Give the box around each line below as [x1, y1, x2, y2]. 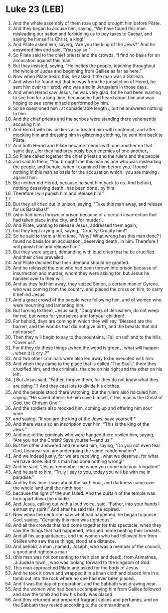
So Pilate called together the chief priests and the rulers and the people [12, 153, 160, 159]
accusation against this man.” [12, 57, 74, 63]
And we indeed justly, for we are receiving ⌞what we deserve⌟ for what [12, 453, 159, 459]
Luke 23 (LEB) [5, 4, 64, 15]
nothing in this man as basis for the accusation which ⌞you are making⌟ [12, 169, 159, 175]
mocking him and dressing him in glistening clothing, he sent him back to [12, 132, 163, 138]
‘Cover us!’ [12, 339, 35, 345]
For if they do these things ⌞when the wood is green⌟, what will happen [12, 345, 159, 351]
